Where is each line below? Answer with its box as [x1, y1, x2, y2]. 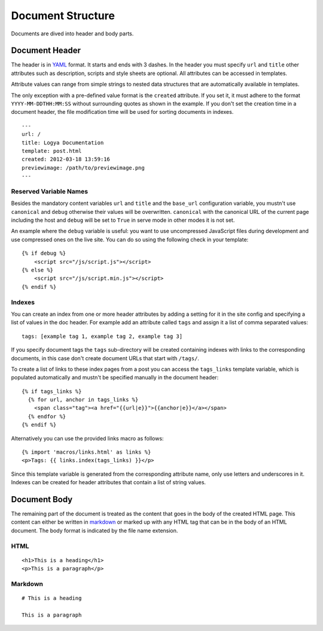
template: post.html [22, 147, 82, 154]
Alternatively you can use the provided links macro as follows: [11, 434, 164, 442]
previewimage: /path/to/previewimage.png [22, 164, 145, 171]
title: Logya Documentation [22, 139, 104, 146]
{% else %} [22, 267, 54, 274]
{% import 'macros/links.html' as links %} [22, 449, 151, 455]
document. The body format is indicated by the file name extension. [11, 527, 178, 534]
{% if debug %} [22, 250, 66, 257]
